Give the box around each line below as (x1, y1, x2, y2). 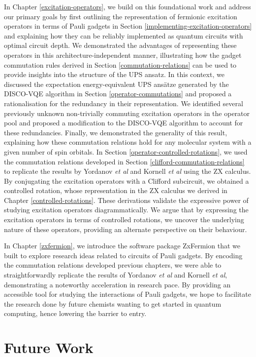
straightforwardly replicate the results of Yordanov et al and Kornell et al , (4, 270, 227, 280)
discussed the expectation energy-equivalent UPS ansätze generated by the (4, 79, 229, 89)
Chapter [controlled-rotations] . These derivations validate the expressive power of (4, 195, 249, 205)
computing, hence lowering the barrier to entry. (4, 308, 147, 318)
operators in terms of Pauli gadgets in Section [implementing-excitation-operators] (4, 21, 252, 31)
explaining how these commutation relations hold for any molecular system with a (4, 137, 252, 147)
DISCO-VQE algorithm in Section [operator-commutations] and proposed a (4, 88, 232, 99)
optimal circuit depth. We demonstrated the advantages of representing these (4, 40, 237, 50)
